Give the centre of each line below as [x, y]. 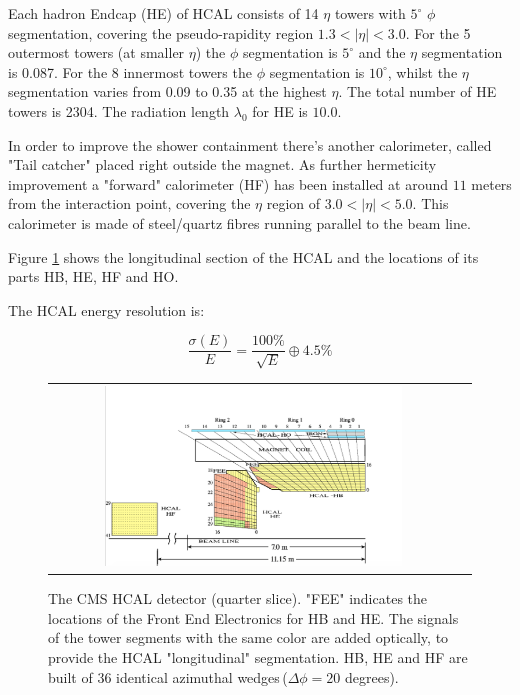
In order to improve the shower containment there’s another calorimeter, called [250, 144]
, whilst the [422, 71]
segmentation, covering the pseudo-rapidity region [161, 32]
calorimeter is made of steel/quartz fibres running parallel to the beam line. [239, 222]
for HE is [280, 110]
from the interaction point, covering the [129, 203]
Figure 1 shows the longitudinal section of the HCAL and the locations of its [243, 256]
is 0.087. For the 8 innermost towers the [130, 71]
